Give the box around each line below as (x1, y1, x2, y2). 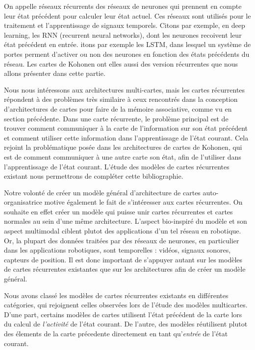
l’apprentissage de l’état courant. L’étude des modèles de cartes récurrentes (4, 161, 229, 171)
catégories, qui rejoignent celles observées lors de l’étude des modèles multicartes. (4, 300, 248, 310)
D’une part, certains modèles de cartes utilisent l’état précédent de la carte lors (4, 309, 242, 319)
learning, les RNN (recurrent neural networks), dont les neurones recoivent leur (4, 29, 242, 40)
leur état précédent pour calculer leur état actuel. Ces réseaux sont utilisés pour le (4, 10, 251, 21)
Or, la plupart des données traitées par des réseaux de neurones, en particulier (4, 235, 239, 245)
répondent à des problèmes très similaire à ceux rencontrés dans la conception (4, 94, 238, 104)
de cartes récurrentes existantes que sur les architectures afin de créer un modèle (4, 264, 246, 274)
